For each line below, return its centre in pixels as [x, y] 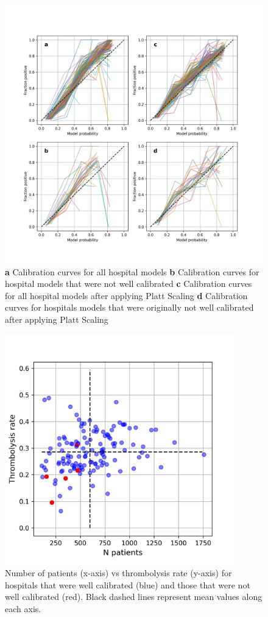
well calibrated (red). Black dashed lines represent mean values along [134, 597]
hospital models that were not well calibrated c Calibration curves [129, 284]
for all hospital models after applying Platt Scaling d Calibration [126, 295]
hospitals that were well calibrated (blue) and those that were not [128, 584]
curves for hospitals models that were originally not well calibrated [129, 307]
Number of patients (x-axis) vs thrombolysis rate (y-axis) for [118, 573]
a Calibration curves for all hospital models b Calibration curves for [132, 271]
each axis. [23, 608]
